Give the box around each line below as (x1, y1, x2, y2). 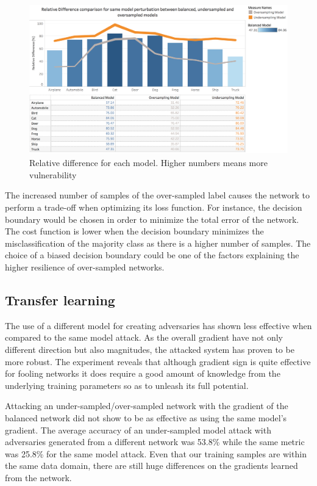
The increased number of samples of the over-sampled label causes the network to (5, 189, 310, 201)
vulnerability (29, 168, 77, 181)
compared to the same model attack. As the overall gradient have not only (5, 331, 283, 344)
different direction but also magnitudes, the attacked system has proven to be (5, 343, 294, 355)
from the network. (5, 471, 72, 484)
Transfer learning (5, 290, 115, 309)
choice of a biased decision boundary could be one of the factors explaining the (5, 248, 299, 261)
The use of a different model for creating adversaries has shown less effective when (5, 319, 312, 332)
